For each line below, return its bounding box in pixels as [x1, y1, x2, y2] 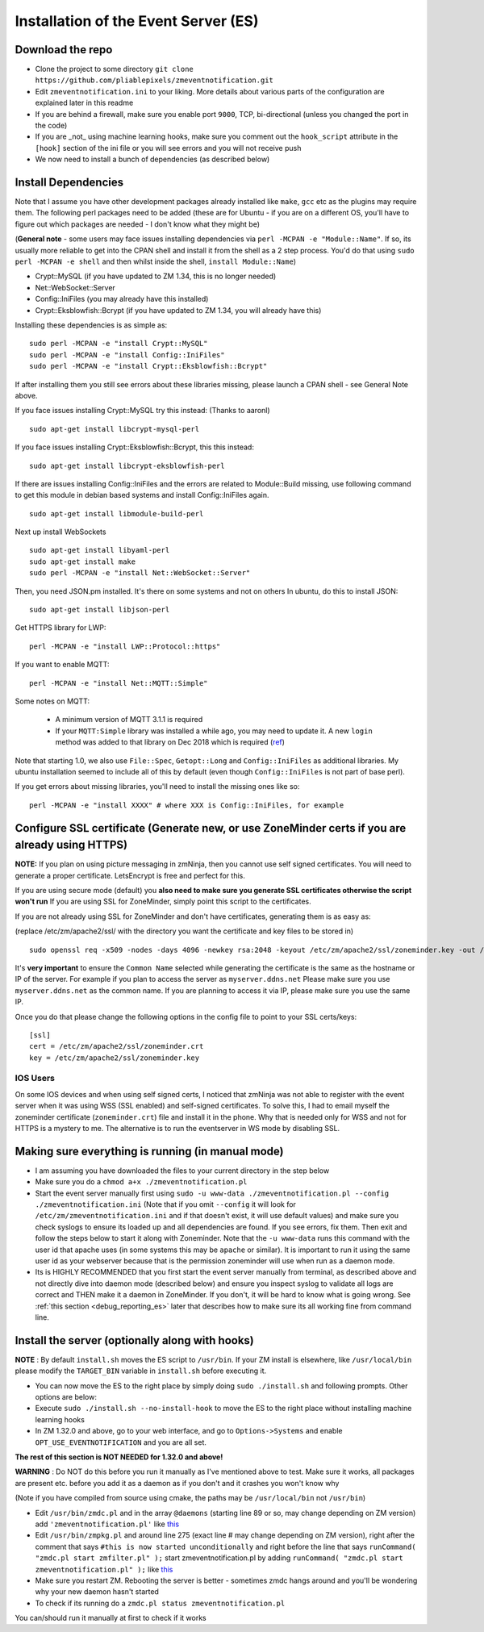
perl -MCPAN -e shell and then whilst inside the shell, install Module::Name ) [15, 257, 297, 266]
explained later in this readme [35, 98, 134, 108]
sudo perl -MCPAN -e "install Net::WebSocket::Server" [29, 569, 251, 578]
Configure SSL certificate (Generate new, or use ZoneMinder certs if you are [15, 821, 407, 835]
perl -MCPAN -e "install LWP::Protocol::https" [29, 641, 221, 651]
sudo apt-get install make [29, 557, 136, 566]
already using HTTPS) [15, 838, 128, 852]
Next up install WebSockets [15, 527, 106, 536]
